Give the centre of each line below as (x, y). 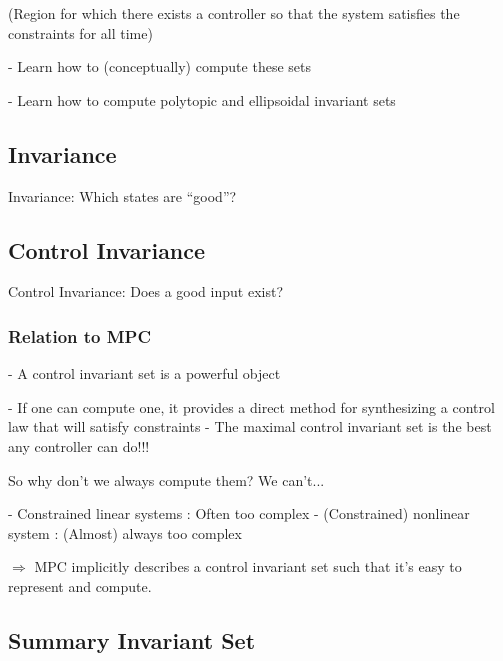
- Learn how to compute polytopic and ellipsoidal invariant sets (202, 99)
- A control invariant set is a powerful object (144, 373)
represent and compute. (80, 585)
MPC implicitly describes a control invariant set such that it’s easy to (248, 566)
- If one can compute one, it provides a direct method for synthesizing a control (251, 406)
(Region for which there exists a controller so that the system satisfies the (234, 13)
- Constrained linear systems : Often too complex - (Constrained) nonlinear (239, 513)
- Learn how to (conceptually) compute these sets (159, 66)
